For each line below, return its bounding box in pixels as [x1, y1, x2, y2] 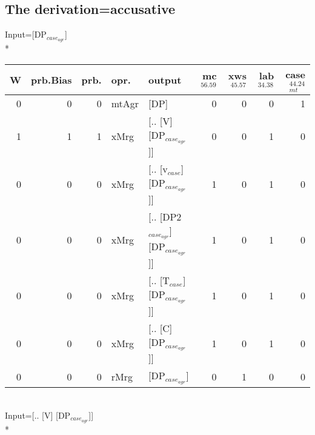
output [148, 72, 182, 87]
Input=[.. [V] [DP [5, 408, 71, 421]
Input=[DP [5, 28, 47, 41]
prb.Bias [31, 72, 72, 87]
